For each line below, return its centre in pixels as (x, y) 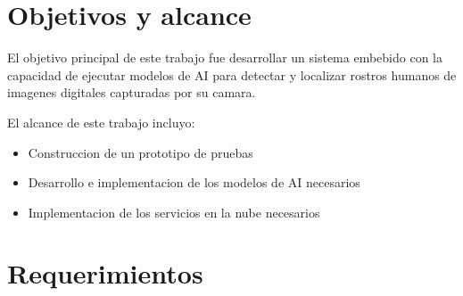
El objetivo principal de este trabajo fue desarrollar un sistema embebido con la (225, 58)
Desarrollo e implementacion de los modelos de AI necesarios (194, 182)
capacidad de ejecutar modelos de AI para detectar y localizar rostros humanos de (232, 74)
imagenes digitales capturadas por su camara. (132, 92)
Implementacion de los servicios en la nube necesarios (174, 212)
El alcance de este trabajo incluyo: (101, 122)
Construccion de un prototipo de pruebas (141, 152)
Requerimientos (105, 273)
